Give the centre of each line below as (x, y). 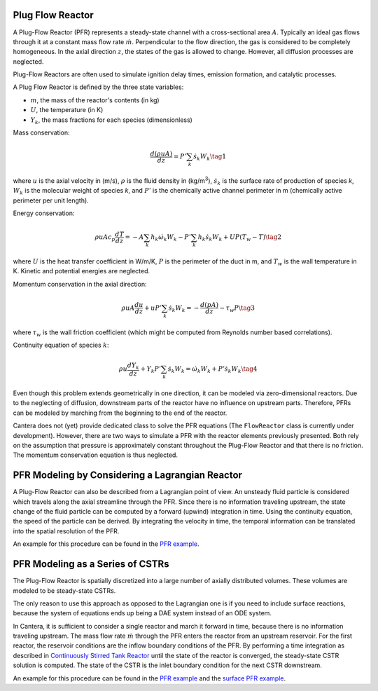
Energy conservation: (44, 213)
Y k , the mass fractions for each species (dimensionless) (111, 121)
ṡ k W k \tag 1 (210, 157)
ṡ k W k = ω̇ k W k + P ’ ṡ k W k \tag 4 (212, 370)
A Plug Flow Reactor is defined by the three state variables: (98, 87)
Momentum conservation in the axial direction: (80, 284)
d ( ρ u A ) (161, 153)
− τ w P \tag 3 (237, 308)
